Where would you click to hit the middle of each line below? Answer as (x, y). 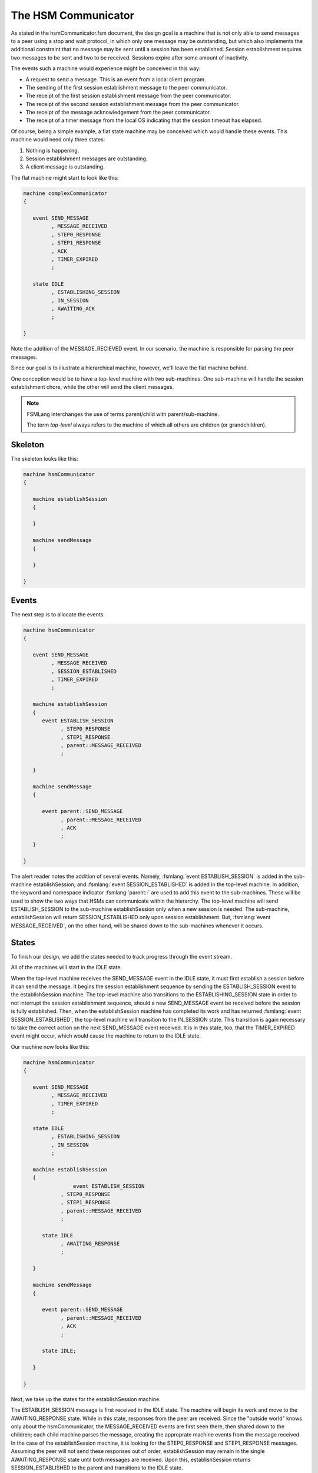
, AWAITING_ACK (73, 309)
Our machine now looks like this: (50, 1046)
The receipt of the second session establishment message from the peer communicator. (132, 104)
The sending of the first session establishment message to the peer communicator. (126, 87)
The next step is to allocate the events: (58, 614)
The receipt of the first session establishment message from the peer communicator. (128, 96)
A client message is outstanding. (65, 167)
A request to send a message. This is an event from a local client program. (116, 79)
